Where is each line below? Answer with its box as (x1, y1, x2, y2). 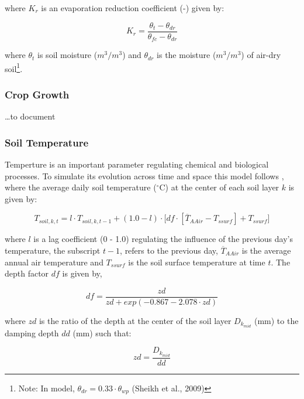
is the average (241, 244, 291, 256)
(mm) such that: (72, 326, 132, 339)
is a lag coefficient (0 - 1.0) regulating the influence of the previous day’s (33, 233, 293, 245)
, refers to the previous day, (120, 244, 218, 256)
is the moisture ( (157, 49, 216, 61)
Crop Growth (5, 87, 70, 101)
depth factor (5, 267, 49, 279)
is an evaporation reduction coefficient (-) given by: (41, 2, 224, 13)
